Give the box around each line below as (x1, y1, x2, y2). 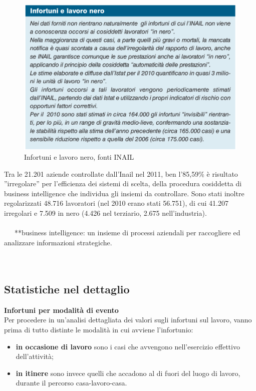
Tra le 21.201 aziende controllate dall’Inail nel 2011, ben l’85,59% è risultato (4, 168, 238, 179)
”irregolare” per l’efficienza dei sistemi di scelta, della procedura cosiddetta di (4, 178, 242, 189)
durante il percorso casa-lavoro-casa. (16, 377, 127, 388)
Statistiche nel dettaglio (4, 281, 130, 297)
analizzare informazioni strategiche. (4, 237, 112, 247)
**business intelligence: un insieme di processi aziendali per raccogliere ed (14, 227, 240, 238)
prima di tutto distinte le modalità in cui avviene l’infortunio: (4, 324, 193, 335)
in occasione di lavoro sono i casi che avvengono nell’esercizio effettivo (16, 341, 240, 351)
